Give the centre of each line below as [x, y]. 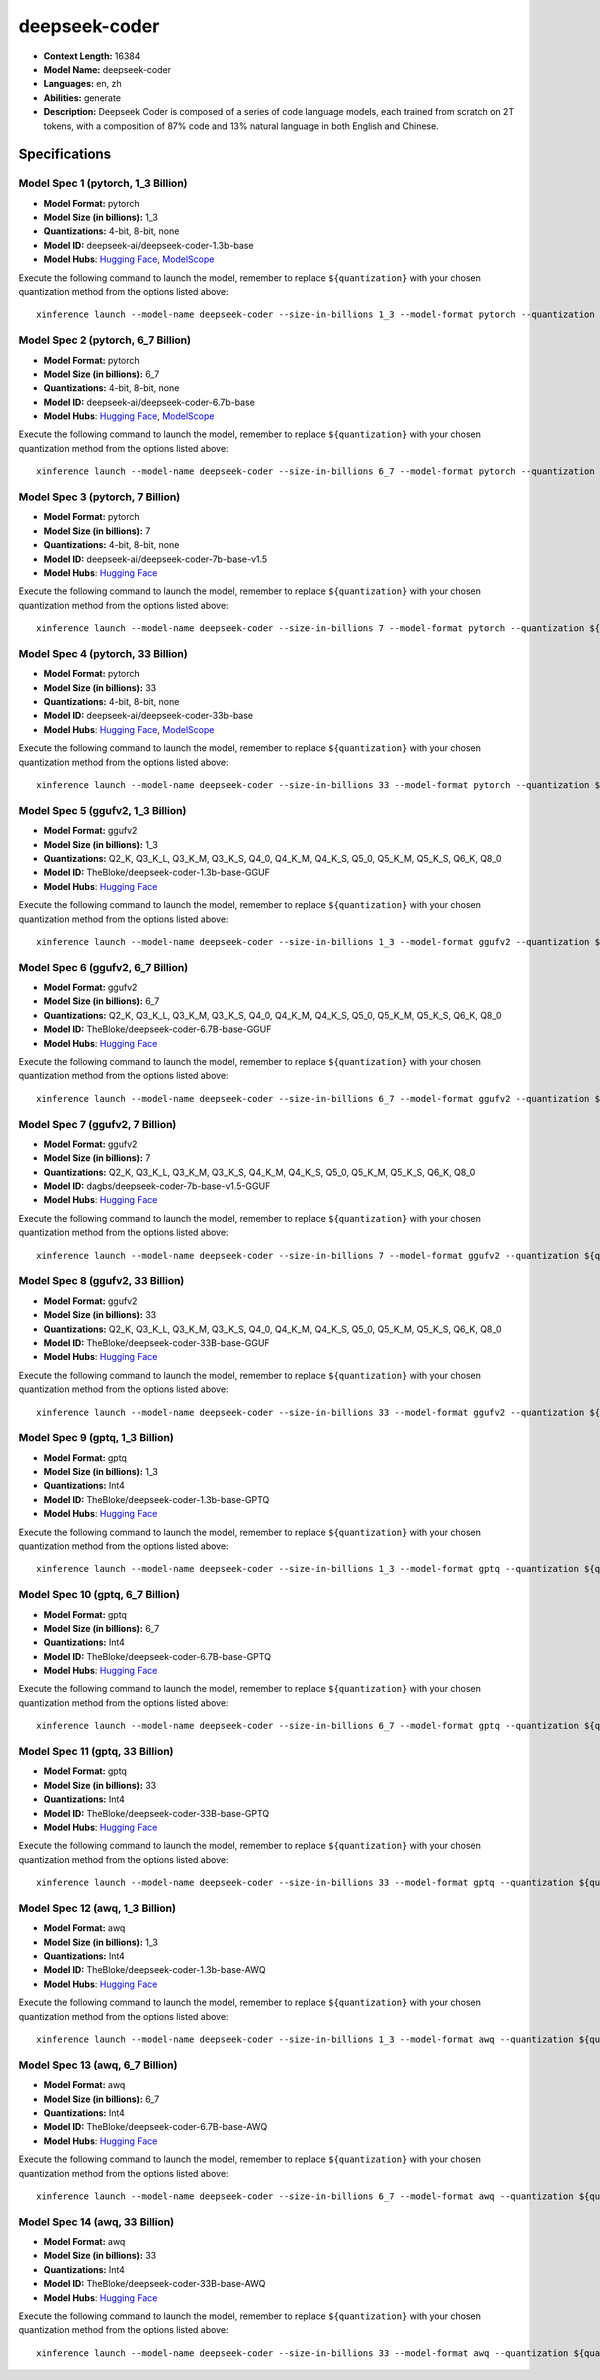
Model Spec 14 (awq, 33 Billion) [96, 2222]
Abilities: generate [82, 97]
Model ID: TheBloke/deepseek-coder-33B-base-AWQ [154, 2284]
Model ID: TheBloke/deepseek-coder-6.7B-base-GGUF [157, 1029]
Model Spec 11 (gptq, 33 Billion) [96, 1752]
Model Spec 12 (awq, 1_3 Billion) [97, 1908]
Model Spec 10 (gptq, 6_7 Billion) [99, 1595]
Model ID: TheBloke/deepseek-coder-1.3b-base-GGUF [156, 872]
